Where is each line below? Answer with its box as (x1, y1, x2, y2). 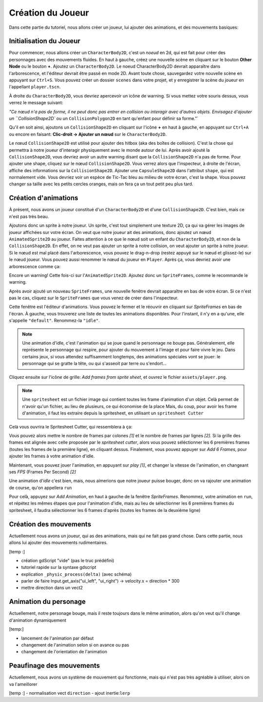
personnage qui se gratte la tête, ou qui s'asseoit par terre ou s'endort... (22, 361, 167, 367)
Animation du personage (9, 598, 86, 606)
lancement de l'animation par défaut (21, 635, 94, 641)
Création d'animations (9, 194, 78, 202)
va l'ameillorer (9, 681, 38, 687)
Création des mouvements (9, 520, 92, 528)
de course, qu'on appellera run (9, 485, 73, 490)
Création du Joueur (9, 7, 89, 18)
